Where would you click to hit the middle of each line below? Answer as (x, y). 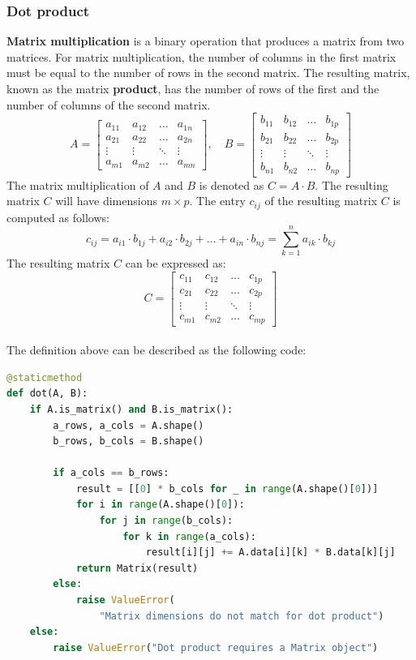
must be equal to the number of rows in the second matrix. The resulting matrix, (208, 73)
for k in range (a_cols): (189, 536)
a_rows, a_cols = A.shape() (129, 425)
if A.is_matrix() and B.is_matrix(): (131, 409)
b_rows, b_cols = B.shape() (129, 441)
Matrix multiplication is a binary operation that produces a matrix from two (206, 41)
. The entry (217, 201)
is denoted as (232, 184)
